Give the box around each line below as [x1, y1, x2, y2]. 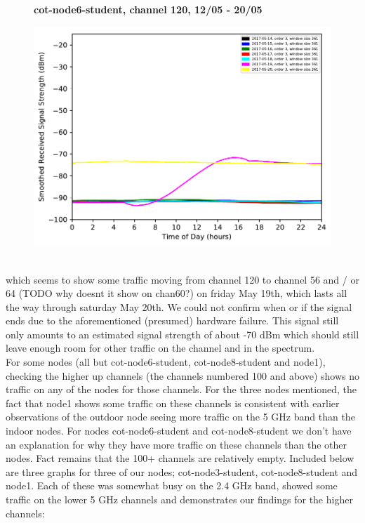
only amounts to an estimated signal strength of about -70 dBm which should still [6, 326, 359, 341]
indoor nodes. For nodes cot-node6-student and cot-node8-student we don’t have [6, 423, 352, 438]
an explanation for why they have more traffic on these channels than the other [6, 437, 347, 451]
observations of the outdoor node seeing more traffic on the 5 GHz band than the [6, 409, 355, 424]
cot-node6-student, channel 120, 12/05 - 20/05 [34, 2, 263, 16]
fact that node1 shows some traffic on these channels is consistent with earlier [6, 395, 340, 410]
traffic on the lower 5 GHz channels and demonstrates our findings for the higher [6, 492, 353, 507]
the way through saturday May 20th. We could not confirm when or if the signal [6, 299, 352, 314]
